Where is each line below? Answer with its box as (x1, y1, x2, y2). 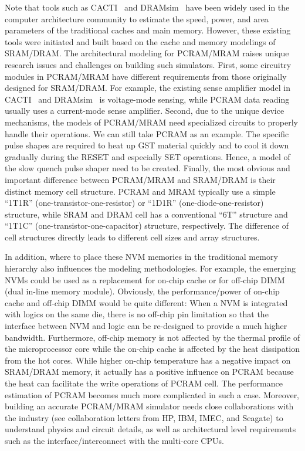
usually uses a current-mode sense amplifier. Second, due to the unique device (5, 104, 284, 117)
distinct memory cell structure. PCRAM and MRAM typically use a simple (5, 185, 276, 197)
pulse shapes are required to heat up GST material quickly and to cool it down (5, 139, 289, 151)
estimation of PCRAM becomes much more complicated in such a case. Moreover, (5, 388, 300, 401)
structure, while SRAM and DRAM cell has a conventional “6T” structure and (5, 208, 288, 220)
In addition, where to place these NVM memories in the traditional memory (5, 250, 278, 263)
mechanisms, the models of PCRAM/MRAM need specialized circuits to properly (5, 116, 299, 128)
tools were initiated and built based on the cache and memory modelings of (5, 35, 276, 48)
